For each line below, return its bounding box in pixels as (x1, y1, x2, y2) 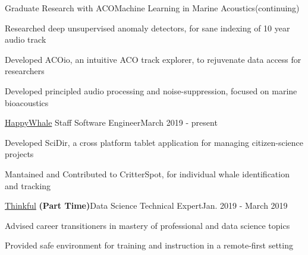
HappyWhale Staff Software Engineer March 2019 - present (5, 116, 218, 129)
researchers (5, 65, 45, 77)
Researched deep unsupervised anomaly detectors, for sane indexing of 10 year (5, 21, 290, 34)
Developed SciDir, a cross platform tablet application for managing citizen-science (5, 136, 304, 148)
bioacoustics (5, 96, 49, 109)
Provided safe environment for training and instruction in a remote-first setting (5, 239, 293, 251)
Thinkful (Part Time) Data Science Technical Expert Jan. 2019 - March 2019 (5, 199, 288, 212)
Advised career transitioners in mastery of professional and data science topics (5, 219, 290, 231)
